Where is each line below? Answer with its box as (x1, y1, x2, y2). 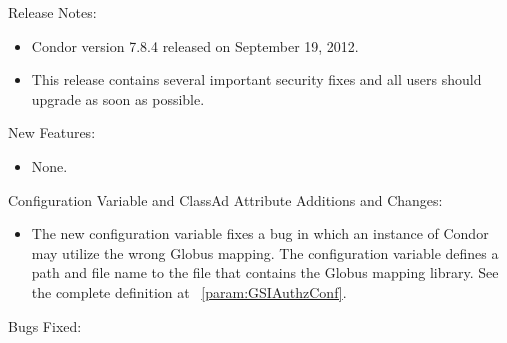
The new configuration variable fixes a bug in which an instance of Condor (31, 223, 489, 244)
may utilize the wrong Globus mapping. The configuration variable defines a (31, 242, 499, 263)
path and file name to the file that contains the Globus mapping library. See (31, 262, 499, 283)
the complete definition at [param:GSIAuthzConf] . (31, 281, 347, 302)
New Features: (8, 122, 96, 143)
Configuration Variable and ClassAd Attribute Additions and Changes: (8, 189, 443, 210)
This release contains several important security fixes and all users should (31, 69, 482, 90)
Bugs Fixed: (8, 315, 82, 336)
